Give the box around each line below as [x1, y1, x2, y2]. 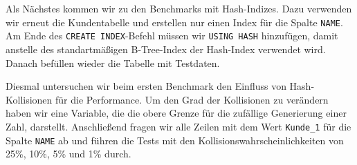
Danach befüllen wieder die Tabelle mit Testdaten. [6, 55, 220, 70]
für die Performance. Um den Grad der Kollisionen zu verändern [55, 92, 329, 106]
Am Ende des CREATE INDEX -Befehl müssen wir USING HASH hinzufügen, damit [6, 28, 338, 43]
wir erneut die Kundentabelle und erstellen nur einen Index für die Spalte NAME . [6, 14, 343, 29]
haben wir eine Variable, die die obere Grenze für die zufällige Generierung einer [6, 106, 347, 120]
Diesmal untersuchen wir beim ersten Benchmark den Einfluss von [6, 79, 286, 93]
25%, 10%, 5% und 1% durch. [6, 146, 131, 161]
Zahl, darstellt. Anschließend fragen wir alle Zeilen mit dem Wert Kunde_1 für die [6, 119, 351, 133]
